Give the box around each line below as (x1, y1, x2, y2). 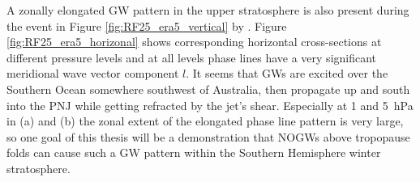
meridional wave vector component (6, 65, 179, 82)
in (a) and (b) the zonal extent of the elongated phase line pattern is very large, (6, 112, 404, 129)
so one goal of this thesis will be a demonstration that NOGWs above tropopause (6, 128, 410, 145)
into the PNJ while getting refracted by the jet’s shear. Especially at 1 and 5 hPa (6, 96, 414, 113)
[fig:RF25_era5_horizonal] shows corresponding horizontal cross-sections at (6, 33, 382, 50)
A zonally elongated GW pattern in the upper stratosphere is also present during (6, 2, 409, 18)
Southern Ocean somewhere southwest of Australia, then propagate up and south (6, 80, 410, 97)
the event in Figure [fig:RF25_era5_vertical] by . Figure (6, 17, 287, 34)
